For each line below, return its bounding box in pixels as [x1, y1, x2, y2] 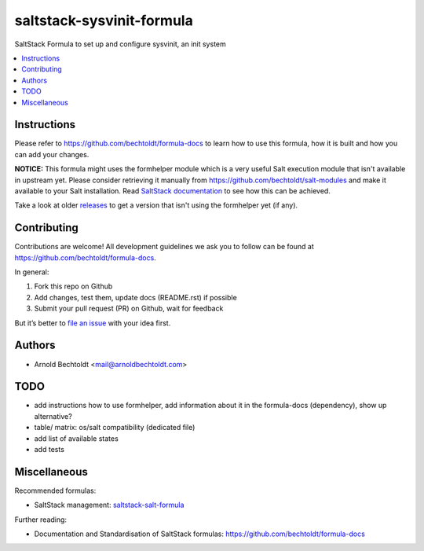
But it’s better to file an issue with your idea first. [14, 318, 171, 328]
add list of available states [34, 433, 119, 443]
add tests [34, 444, 64, 454]
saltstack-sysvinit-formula [14, 12, 194, 29]
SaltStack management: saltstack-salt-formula [34, 500, 185, 510]
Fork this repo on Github [34, 281, 113, 291]
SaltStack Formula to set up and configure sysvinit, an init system [14, 39, 227, 49]
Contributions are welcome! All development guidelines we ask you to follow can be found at [14, 242, 314, 252]
